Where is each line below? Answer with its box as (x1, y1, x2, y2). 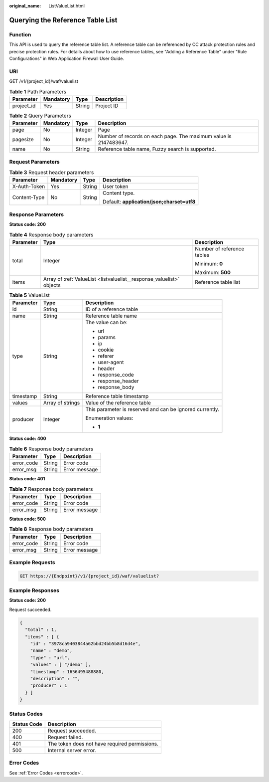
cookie (98, 347, 114, 354)
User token (102, 183, 129, 190)
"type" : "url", (30, 655, 70, 660)
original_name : (9, 3, 41, 8)
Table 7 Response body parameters (9, 485, 93, 492)
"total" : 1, (25, 627, 57, 633)
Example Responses (9, 587, 60, 594)
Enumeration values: (85, 414, 134, 421)
